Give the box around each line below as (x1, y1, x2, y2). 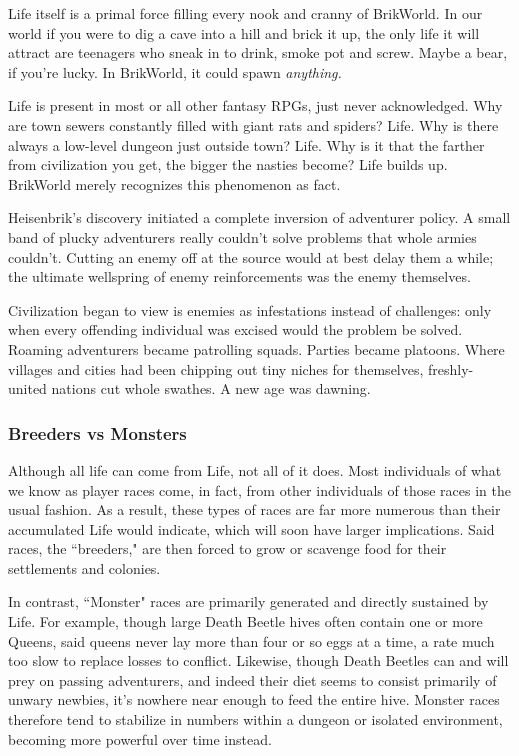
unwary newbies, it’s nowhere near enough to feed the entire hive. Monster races (8, 689, 500, 710)
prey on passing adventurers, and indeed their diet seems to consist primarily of (8, 669, 497, 690)
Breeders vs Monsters (8, 420, 187, 445)
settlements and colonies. (8, 557, 161, 578)
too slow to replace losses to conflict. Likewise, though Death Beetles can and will (8, 650, 509, 671)
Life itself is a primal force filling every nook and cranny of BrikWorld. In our (8, 3, 483, 23)
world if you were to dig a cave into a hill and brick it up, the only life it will (8, 22, 480, 43)
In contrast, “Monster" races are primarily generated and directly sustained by (8, 591, 489, 612)
